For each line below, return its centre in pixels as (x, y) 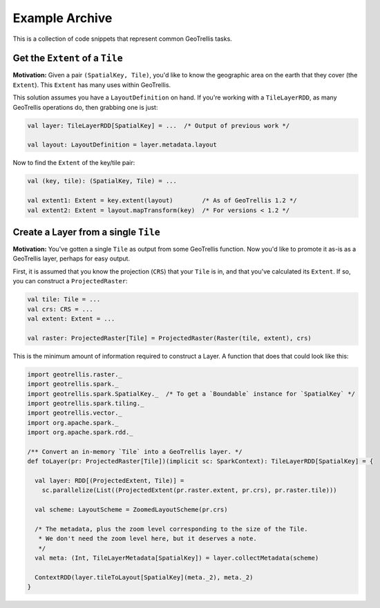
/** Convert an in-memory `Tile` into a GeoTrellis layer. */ (135, 452)
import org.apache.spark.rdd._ (80, 433)
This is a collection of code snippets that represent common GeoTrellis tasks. (123, 39)
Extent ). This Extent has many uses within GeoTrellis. (92, 85)
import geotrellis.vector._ (75, 413)
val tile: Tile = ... (64, 300)
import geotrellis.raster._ (75, 374)
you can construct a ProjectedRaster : (70, 281)
